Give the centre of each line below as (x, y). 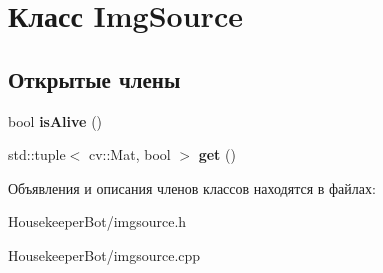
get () (217, 154)
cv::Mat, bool (129, 154)
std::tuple (37, 154)
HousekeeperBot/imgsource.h (97, 221)
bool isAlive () (55, 120)
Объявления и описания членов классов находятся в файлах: (192, 187)
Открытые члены (94, 78)
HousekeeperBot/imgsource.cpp (104, 254)
